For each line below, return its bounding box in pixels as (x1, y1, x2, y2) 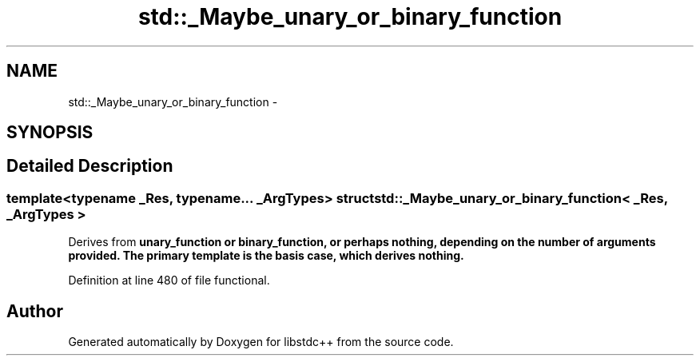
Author (6, 300, 63, 321)
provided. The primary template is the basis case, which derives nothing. (68, 249, 464, 263)
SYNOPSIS (6, 122, 93, 143)
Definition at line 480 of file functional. (68, 273, 270, 288)
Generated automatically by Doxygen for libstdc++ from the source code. (68, 335, 454, 349)
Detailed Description (6, 156, 173, 177)
